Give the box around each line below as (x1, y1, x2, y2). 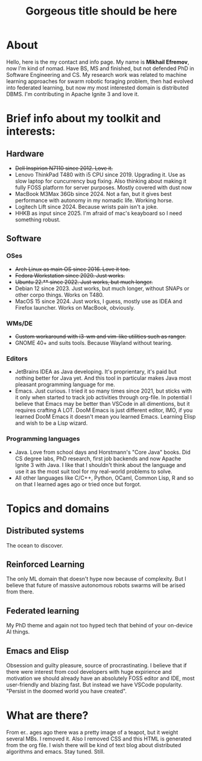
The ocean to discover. (6, 541, 63, 549)
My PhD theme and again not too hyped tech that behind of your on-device (6, 622, 193, 629)
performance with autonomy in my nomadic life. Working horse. (14, 197, 174, 204)
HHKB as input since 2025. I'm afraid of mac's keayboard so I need (14, 209, 182, 217)
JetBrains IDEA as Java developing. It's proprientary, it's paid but (14, 368, 177, 376)
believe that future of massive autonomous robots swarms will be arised (6, 582, 186, 589)
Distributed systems (6, 526, 84, 536)
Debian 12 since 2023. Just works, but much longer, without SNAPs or (14, 284, 190, 292)
